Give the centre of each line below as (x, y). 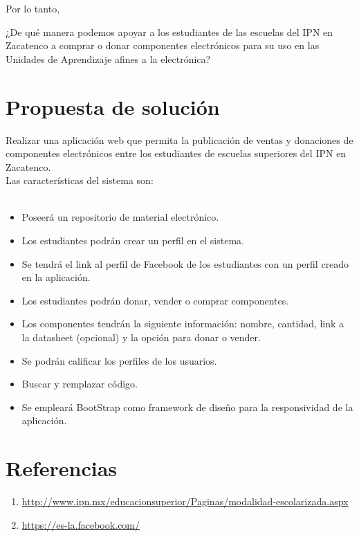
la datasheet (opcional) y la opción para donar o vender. (141, 337)
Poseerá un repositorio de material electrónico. (120, 217)
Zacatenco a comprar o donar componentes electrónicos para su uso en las (163, 45)
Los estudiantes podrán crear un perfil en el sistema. (133, 240)
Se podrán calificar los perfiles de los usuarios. (119, 360)
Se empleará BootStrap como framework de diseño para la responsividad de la (187, 407)
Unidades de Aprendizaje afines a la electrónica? (108, 58)
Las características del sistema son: (80, 180)
